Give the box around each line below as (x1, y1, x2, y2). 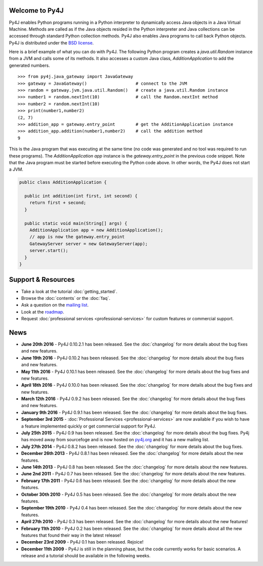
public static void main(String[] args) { (24, 220, 128, 226)
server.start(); (29, 248, 68, 254)
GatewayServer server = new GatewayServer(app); (29, 241, 148, 246)
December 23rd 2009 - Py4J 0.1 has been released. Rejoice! (21, 539, 144, 545)
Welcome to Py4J (9, 6, 64, 15)
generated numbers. (9, 62, 50, 68)
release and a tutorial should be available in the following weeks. (21, 553, 151, 559)
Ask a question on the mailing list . (21, 302, 89, 308)
